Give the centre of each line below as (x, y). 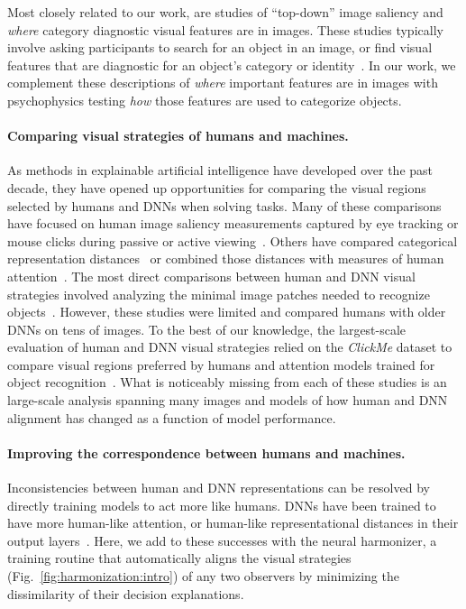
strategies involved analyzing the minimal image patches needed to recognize (219, 294)
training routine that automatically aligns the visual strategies (179, 558)
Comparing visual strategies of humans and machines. (178, 136)
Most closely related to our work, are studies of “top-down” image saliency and (225, 12)
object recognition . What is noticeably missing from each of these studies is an (227, 382)
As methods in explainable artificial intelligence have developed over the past (220, 170)
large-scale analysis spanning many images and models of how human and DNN (228, 400)
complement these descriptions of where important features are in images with (223, 83)
